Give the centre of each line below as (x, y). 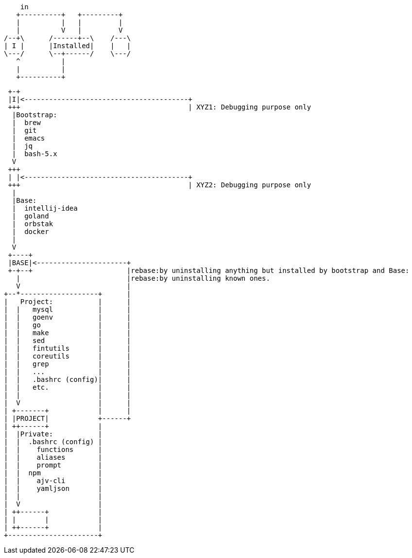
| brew (26, 123)
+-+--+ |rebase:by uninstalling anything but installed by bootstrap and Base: (209, 270)
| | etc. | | (68, 387)
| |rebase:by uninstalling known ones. (143, 278)
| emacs (28, 138)
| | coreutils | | (68, 356)
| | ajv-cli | (53, 481)
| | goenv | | (68, 317)
